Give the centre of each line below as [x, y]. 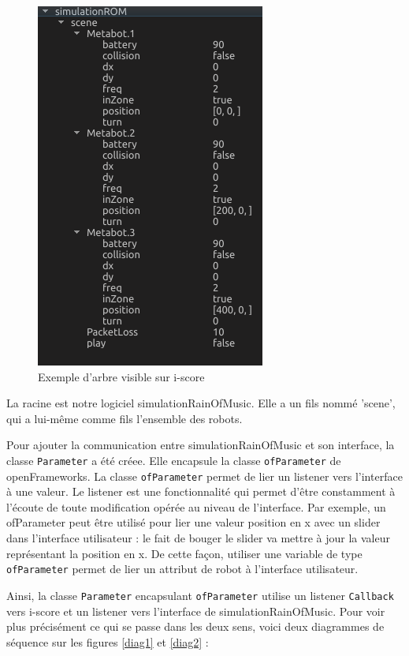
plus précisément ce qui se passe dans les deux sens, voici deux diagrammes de [195, 626]
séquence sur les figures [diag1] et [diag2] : [108, 641]
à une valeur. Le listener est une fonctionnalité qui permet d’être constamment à [201, 491]
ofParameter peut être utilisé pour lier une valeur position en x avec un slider [193, 522]
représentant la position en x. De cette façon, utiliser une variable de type [184, 553]
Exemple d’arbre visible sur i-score [121, 376]
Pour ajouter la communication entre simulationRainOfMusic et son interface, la [201, 445]
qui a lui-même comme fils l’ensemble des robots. [125, 418]
